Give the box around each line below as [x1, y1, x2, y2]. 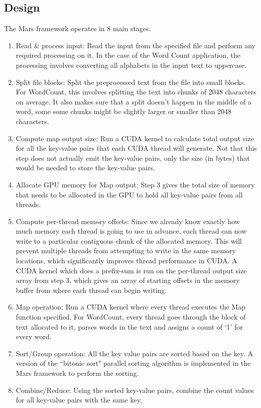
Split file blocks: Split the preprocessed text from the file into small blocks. [16, 76, 246, 87]
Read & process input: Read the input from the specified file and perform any [16, 40, 255, 50]
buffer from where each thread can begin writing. [16, 284, 167, 295]
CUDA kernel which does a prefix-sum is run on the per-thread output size [16, 265, 247, 275]
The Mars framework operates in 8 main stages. [4, 23, 151, 34]
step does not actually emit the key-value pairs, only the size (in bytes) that [16, 152, 250, 163]
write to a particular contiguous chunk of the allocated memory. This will [16, 235, 242, 246]
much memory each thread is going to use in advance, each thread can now [16, 226, 247, 236]
